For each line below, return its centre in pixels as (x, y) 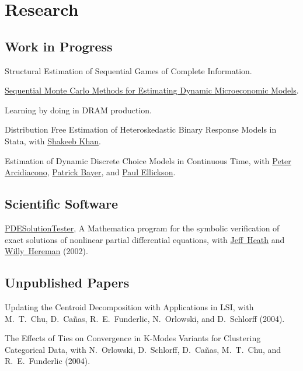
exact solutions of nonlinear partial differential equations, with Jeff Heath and (145, 239)
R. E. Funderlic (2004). (48, 361)
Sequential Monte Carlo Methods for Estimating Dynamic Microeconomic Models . (152, 90)
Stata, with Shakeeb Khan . (53, 141)
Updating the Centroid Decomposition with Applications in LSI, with (129, 306)
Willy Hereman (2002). (46, 251)
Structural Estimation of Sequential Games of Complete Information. (128, 70)
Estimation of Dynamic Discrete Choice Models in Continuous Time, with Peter (148, 160)
